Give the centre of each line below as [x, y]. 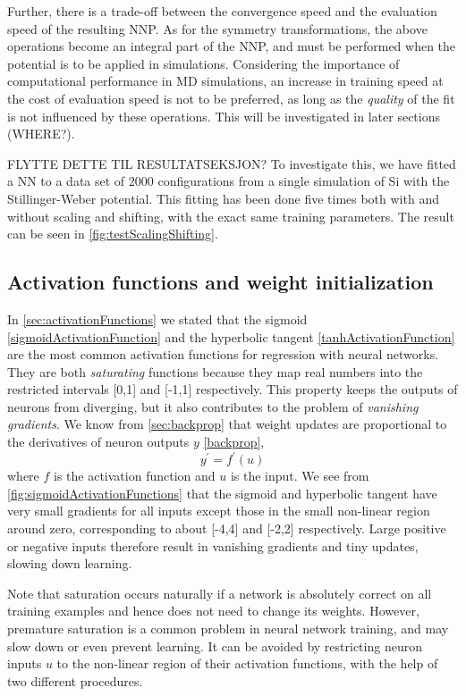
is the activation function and [135, 476]
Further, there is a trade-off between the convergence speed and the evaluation [222, 11]
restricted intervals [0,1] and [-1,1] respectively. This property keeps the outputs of [233, 389]
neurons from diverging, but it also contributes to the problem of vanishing [213, 406]
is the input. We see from [300, 476]
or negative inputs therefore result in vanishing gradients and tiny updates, [213, 545]
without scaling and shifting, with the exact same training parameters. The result [231, 216]
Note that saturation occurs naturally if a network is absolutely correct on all [220, 593]
